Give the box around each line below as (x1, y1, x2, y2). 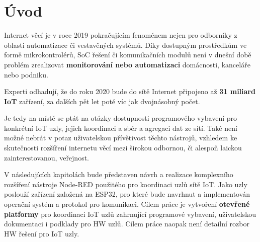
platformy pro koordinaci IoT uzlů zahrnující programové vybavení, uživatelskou (4, 208, 256, 219)
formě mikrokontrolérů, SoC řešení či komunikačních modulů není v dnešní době (4, 49, 251, 60)
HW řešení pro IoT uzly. (4, 228, 79, 238)
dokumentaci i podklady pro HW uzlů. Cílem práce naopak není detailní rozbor (4, 218, 249, 229)
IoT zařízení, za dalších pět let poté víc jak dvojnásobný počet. (4, 96, 200, 106)
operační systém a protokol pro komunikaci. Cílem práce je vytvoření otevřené (4, 199, 250, 209)
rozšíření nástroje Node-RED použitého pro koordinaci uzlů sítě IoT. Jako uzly (4, 179, 247, 189)
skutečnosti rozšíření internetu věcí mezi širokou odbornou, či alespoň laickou (4, 142, 242, 153)
